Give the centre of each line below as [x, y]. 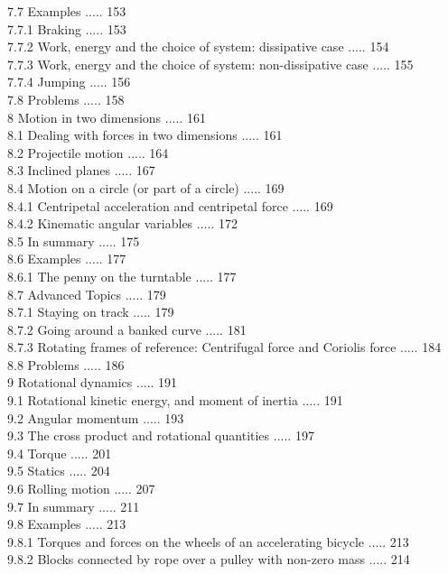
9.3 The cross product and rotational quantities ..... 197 [161, 435]
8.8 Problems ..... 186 [66, 364]
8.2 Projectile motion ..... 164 [88, 152]
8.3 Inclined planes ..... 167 [81, 170]
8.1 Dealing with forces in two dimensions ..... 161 [145, 135]
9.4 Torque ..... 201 [60, 453]
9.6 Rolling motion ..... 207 [81, 489]
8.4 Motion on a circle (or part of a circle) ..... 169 [146, 187]
